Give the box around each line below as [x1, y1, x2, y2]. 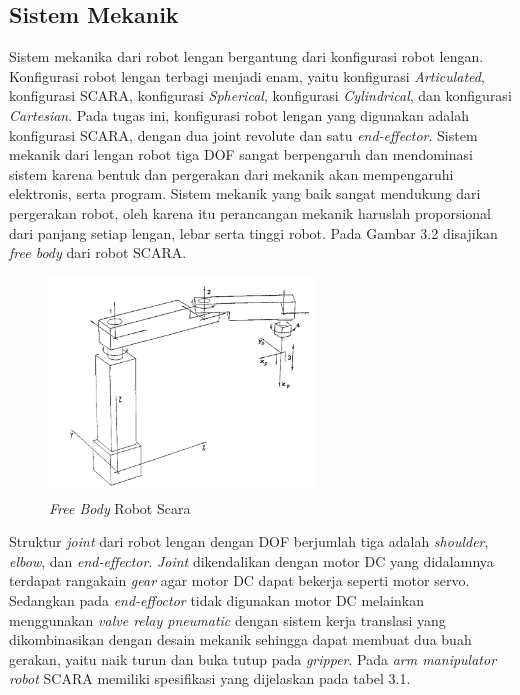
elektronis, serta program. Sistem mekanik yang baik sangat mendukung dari [9, 183, 481, 204]
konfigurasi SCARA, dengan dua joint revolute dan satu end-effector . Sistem [9, 124, 478, 145]
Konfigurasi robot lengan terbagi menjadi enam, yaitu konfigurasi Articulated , [9, 65, 485, 86]
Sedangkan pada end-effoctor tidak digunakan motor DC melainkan [9, 589, 424, 610]
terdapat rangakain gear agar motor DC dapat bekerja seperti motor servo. [9, 570, 470, 591]
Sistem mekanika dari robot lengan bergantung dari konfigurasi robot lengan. [9, 46, 484, 67]
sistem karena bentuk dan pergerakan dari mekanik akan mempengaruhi [9, 163, 454, 184]
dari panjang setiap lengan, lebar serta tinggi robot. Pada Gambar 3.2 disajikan [9, 222, 498, 243]
